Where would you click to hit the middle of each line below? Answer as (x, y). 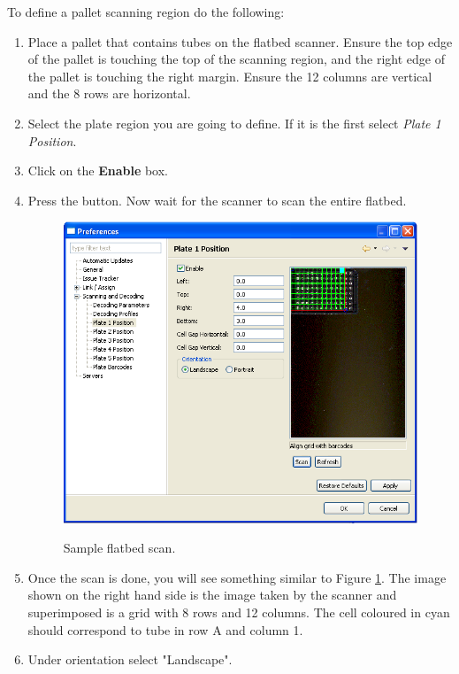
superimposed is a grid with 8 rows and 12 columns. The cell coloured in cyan (239, 612)
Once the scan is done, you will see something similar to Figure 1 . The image (237, 577)
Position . (52, 140)
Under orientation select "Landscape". (130, 659)
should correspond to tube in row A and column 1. (165, 629)
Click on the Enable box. (98, 170)
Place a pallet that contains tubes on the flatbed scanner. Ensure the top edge (240, 41)
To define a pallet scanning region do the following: (146, 12)
